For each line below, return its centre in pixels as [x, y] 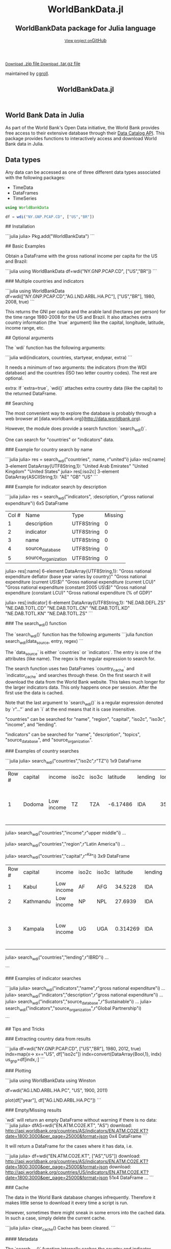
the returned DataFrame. [31, 394]
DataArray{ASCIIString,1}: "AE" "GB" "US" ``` [52, 477]
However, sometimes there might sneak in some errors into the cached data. [85, 1213]
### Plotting [18, 1071]
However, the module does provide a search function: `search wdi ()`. [76, 429]
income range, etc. [25, 328]
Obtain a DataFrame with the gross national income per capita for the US [81, 256]
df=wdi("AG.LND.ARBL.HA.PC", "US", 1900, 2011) [56, 1091]
